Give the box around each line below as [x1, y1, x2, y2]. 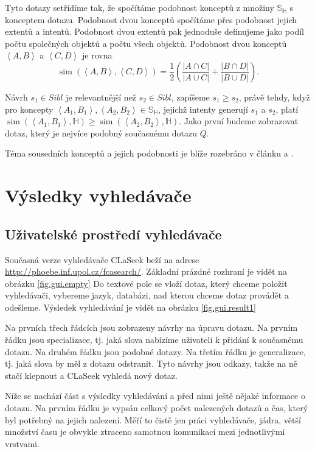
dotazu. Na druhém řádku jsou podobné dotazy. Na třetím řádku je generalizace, [5, 345, 306, 358]
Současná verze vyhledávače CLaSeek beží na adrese [5, 253, 199, 266]
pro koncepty [5, 102, 54, 115]
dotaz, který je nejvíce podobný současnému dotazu [5, 126, 197, 139]
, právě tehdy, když [238, 90, 310, 103]
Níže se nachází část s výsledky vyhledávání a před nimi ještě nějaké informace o [5, 389, 305, 402]
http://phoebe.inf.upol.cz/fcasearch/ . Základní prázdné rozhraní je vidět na [5, 265, 287, 278]
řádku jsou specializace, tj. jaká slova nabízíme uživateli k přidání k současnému [5, 333, 303, 346]
